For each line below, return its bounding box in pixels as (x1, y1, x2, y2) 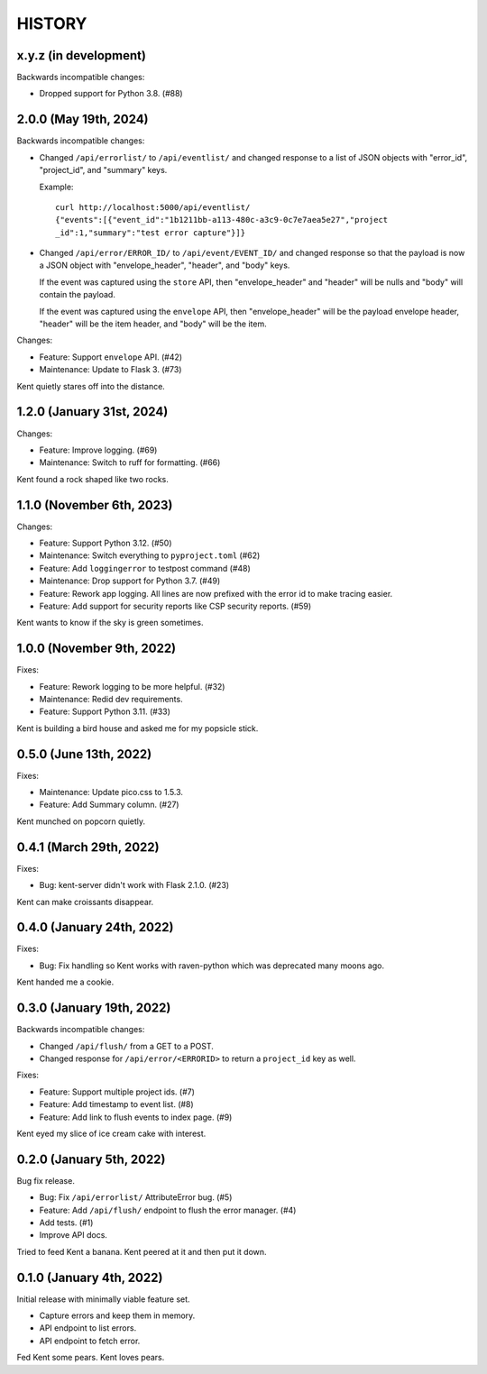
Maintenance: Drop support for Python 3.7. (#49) (39, 575, 221, 586)
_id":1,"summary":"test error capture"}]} (55, 227, 246, 238)
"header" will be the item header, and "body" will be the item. (39, 318, 267, 329)
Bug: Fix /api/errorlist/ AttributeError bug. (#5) (39, 1192, 233, 1203)
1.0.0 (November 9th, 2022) (16, 641, 177, 656)
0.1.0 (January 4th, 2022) (16, 1269, 163, 1285)
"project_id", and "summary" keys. (39, 165, 168, 176)
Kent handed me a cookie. (16, 976, 115, 987)
